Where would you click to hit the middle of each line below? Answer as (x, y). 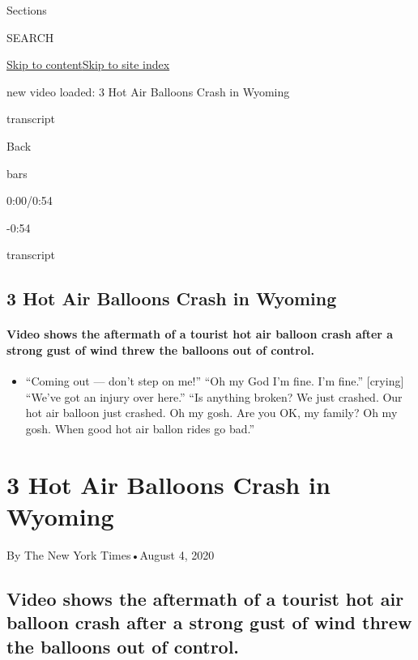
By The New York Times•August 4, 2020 (111, 554)
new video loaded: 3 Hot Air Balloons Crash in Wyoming (148, 91)
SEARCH (30, 37)
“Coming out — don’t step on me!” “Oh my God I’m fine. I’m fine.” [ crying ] (215, 381)
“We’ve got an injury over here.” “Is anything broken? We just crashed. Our (214, 396)
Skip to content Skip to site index (88, 64)
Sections (27, 10)
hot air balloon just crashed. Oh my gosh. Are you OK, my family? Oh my (211, 413)
